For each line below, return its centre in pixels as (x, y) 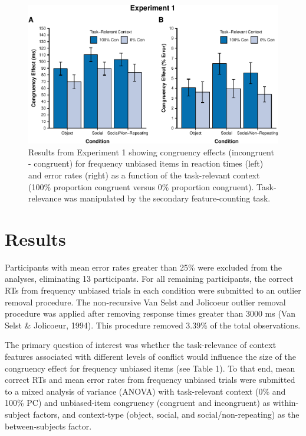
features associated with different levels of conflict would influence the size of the (150, 357)
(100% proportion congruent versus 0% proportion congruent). (141, 186)
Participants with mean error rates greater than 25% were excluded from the (144, 267)
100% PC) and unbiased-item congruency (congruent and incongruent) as (138, 403)
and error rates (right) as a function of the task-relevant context (144, 175)
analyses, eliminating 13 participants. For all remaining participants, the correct (149, 279)
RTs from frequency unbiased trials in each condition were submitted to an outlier (153, 290)
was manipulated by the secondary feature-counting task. (167, 198)
